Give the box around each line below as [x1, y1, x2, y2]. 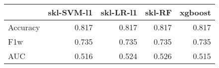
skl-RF [145, 6, 172, 18]
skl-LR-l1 [100, 6, 138, 18]
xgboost [179, 6, 211, 18]
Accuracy [8, 21, 40, 33]
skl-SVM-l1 [48, 6, 93, 18]
